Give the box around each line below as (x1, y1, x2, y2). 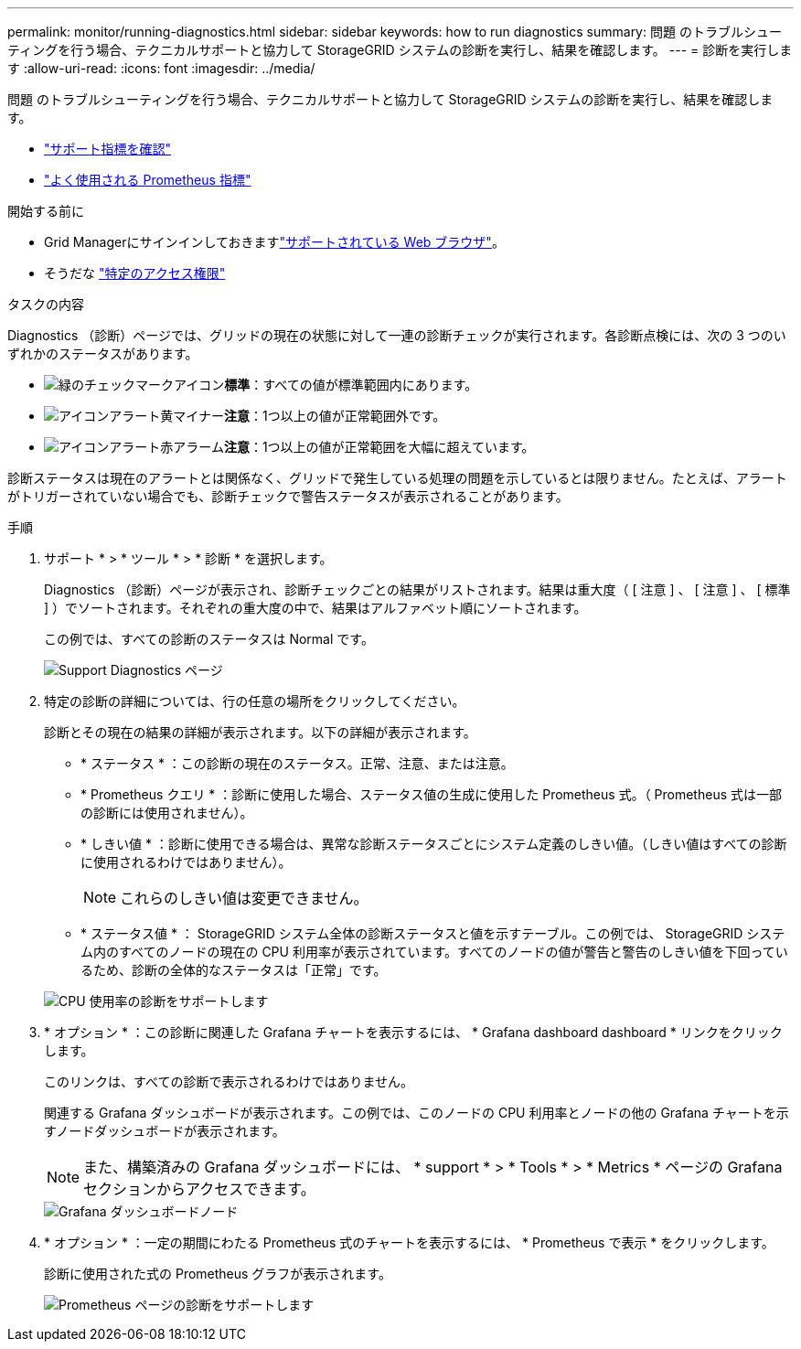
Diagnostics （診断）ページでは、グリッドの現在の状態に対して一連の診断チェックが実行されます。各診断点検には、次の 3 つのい (7, 327, 786, 343)
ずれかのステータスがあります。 (7, 346, 198, 361)
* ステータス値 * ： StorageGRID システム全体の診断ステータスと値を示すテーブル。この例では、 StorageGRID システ (80, 926, 785, 941)
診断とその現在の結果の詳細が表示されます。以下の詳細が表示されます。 (44, 724, 476, 740)
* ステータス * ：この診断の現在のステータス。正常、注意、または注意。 (80, 755, 514, 771)
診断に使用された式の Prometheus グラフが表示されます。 (44, 1266, 391, 1281)
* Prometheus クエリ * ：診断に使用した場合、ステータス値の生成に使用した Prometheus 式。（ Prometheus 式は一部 (80, 787, 782, 802)
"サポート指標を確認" (44, 141, 172, 156)
